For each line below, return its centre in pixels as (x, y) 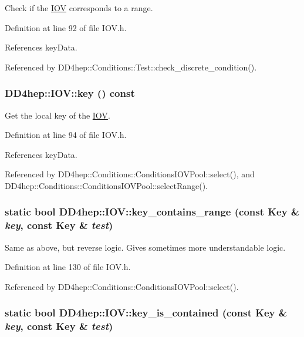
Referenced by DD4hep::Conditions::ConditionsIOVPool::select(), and (130, 174)
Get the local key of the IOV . (58, 115)
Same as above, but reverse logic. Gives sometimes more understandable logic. (145, 247)
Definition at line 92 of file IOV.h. (66, 27)
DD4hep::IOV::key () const (70, 93)
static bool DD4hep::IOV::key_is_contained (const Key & (146, 313)
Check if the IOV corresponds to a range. (79, 8)
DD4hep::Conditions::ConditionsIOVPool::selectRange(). (107, 185)
